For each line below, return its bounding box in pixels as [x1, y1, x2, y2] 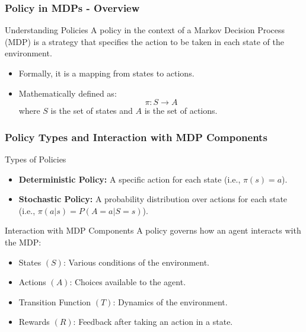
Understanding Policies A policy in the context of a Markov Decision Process [5, 24, 285, 36]
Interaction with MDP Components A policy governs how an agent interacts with [5, 224, 301, 237]
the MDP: [5, 235, 42, 248]
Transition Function [18, 295, 91, 308]
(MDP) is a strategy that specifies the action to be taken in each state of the [5, 35, 284, 47]
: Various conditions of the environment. [63, 256, 209, 268]
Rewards [18, 315, 50, 328]
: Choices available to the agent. [69, 276, 186, 288]
